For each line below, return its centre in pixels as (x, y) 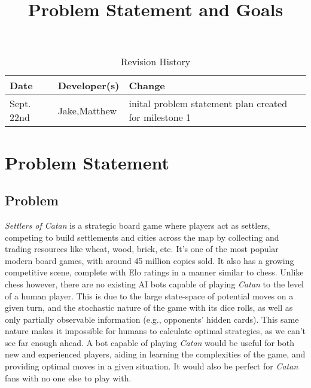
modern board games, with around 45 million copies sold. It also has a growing (150, 260)
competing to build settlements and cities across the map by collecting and (142, 237)
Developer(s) (89, 86)
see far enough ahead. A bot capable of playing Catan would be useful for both (150, 342)
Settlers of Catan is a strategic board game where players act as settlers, (138, 225)
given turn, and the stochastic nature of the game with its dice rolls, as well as (149, 307)
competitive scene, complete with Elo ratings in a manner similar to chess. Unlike (154, 272)
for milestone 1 (160, 117)
